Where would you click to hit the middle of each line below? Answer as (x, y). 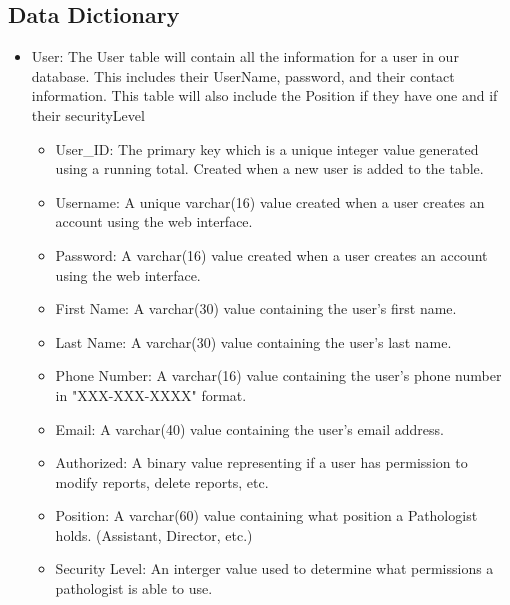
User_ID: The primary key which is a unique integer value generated (267, 148)
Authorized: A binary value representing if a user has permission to (261, 462)
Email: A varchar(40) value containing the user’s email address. (249, 428)
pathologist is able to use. (134, 588)
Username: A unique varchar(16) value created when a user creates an (270, 201)
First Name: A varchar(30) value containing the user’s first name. (256, 308)
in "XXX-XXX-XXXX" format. (151, 394)
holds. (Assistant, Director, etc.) (154, 534)
